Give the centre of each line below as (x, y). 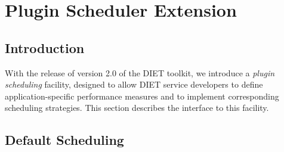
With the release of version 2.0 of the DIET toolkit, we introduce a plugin (140, 72)
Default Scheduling (64, 140)
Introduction (45, 47)
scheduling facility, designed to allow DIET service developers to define (134, 84)
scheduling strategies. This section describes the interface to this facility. (137, 108)
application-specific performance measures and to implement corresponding (142, 96)
